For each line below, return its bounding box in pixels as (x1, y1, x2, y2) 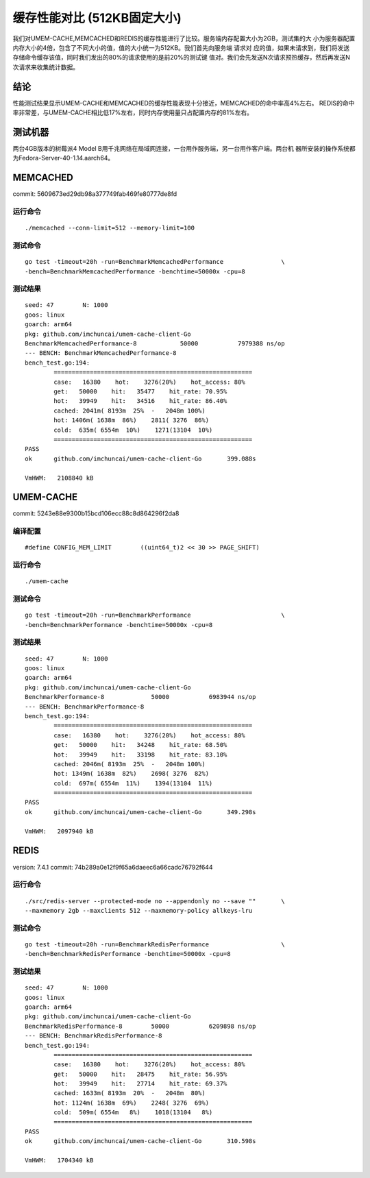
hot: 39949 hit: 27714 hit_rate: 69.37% (53, 1080, 227, 1088)
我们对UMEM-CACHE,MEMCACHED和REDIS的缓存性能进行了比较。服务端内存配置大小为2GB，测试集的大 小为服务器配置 (12, 34, 356, 42)
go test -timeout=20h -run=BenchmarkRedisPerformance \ (25, 940, 285, 948)
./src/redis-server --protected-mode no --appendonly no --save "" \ (25, 897, 285, 905)
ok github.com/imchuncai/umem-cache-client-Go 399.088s (25, 454, 256, 463)
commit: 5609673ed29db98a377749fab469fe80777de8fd (12, 190, 177, 198)
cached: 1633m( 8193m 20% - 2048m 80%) (53, 1090, 206, 1097)
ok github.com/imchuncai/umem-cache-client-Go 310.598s (25, 1138, 256, 1145)
